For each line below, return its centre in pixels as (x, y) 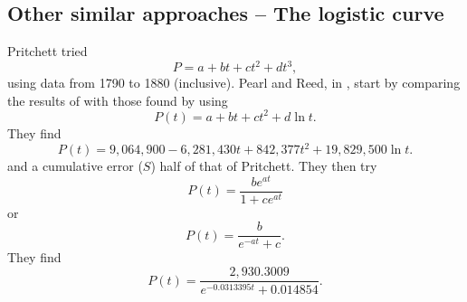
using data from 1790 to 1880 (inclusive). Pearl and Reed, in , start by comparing (234, 83)
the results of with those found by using (118, 100)
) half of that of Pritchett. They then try (264, 166)
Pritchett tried (48, 51)
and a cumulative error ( (75, 166)
